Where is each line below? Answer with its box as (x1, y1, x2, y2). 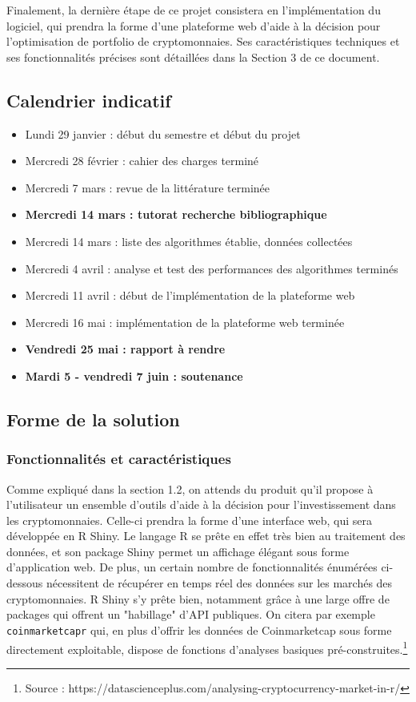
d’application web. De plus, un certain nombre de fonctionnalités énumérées (6, 559, 378, 575)
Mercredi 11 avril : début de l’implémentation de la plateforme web (25, 287, 355, 304)
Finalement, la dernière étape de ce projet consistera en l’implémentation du (6, 2, 381, 18)
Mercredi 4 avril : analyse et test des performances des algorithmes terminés (25, 260, 398, 276)
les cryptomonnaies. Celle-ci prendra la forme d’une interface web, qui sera (6, 511, 373, 528)
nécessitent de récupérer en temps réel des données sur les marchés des (46, 575, 393, 591)
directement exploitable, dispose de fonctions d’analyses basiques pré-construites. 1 (6, 638, 408, 657)
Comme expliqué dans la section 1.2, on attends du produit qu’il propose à (6, 480, 374, 497)
